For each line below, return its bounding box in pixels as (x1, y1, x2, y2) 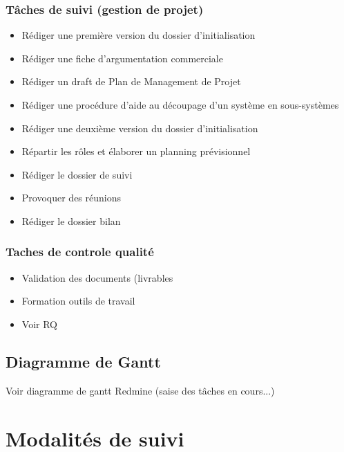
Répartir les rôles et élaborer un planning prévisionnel (21, 144, 251, 159)
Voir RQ (21, 316, 57, 331)
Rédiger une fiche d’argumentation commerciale (21, 51, 223, 65)
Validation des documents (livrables (21, 270, 173, 284)
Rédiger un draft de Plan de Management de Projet (21, 74, 241, 89)
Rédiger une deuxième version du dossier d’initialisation (21, 120, 258, 135)
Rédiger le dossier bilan (21, 213, 121, 228)
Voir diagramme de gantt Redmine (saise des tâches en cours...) (6, 383, 275, 397)
